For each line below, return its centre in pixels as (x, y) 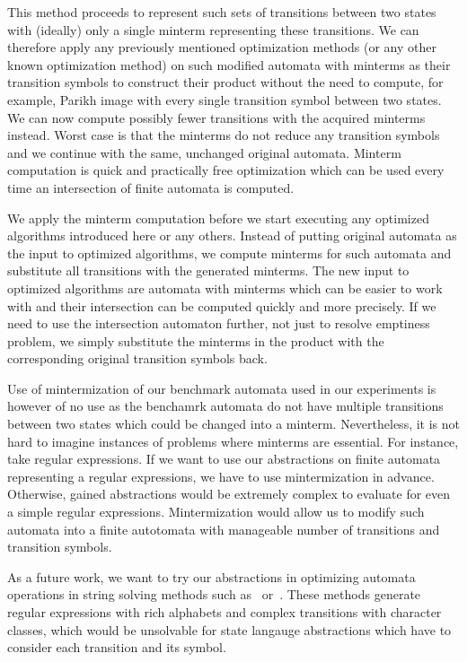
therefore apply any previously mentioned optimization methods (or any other (222, 47)
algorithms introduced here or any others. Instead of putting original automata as (232, 235)
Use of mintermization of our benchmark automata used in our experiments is (222, 388)
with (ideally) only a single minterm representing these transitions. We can (213, 29)
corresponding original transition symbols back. (137, 358)
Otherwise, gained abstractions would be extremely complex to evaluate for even (229, 494)
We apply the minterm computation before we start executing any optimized (218, 218)
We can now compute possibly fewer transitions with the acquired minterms (216, 117)
